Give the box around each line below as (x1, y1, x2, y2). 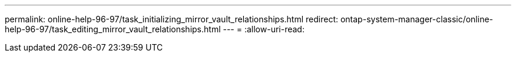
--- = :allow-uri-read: (223, 24, 305, 34)
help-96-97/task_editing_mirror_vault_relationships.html (5, 24, 221, 34)
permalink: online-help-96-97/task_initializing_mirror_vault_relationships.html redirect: (5, 14, 339, 24)
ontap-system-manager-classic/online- (340, 14, 494, 24)
